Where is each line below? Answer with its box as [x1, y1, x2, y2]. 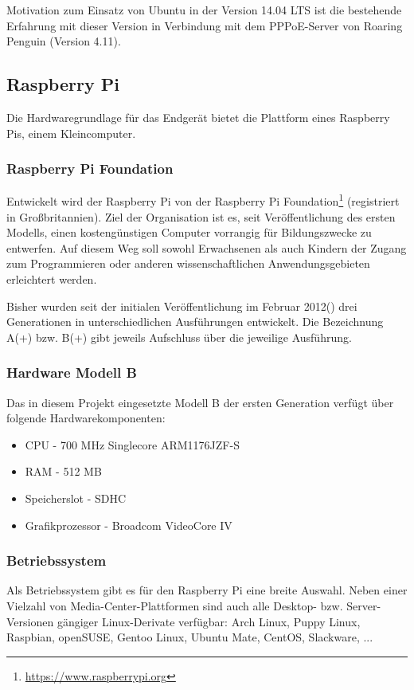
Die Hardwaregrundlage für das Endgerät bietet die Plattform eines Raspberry [6, 108, 390, 125]
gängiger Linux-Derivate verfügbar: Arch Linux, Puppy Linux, [57, 613, 361, 629]
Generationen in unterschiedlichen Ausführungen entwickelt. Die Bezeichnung [6, 313, 384, 330]
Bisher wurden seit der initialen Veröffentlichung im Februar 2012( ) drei [6, 297, 357, 314]
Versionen [6, 613, 54, 629]
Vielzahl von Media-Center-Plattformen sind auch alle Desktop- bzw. [6, 597, 343, 614]
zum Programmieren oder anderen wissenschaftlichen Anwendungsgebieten [6, 255, 370, 272]
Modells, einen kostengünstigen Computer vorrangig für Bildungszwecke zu [6, 224, 372, 241]
